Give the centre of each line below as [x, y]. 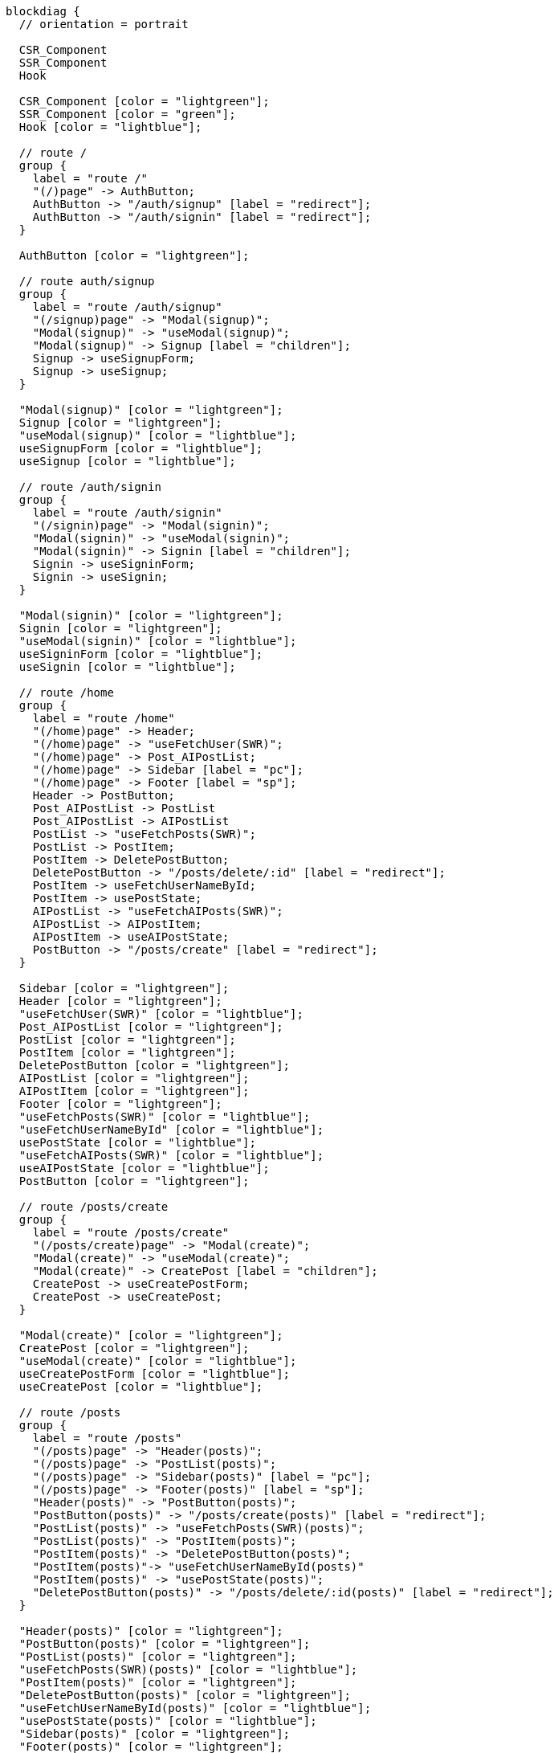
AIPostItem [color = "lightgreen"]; [134, 1091]
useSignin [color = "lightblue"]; [127, 667]
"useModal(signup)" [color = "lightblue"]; [158, 435]
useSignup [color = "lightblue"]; [127, 461]
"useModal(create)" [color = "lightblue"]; [158, 1361]
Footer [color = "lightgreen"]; [120, 1104]
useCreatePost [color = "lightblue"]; [141, 1387]
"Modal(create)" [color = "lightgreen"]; [151, 1335]
